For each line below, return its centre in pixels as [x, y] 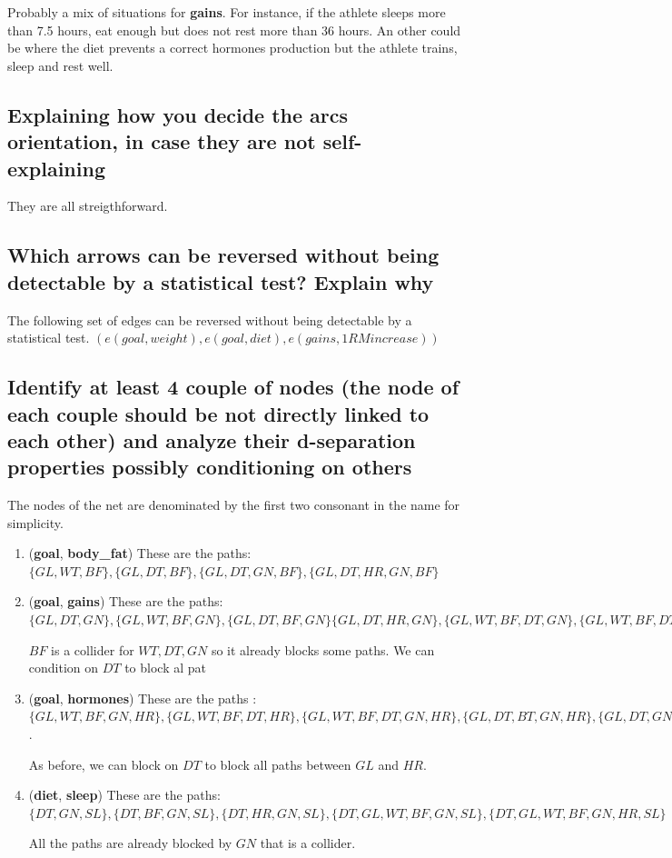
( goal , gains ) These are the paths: [126, 601]
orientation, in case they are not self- [185, 141]
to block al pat [165, 668]
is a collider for [93, 649]
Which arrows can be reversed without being [223, 255]
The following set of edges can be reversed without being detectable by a [210, 319]
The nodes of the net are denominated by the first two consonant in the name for [234, 505]
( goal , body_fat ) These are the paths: [140, 553]
